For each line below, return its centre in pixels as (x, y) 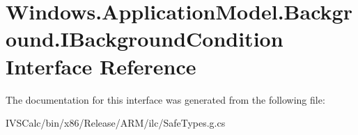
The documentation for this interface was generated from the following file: (165, 99)
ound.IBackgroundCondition (145, 39)
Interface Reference (101, 66)
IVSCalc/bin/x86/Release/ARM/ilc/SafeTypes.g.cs (116, 123)
